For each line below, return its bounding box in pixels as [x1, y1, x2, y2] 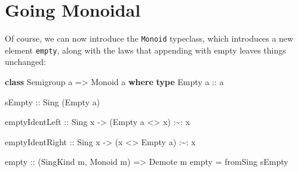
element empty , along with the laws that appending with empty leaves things [5, 43, 286, 56]
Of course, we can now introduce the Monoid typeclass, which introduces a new [5, 32, 294, 45]
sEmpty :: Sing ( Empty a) [5, 95, 100, 108]
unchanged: [5, 55, 46, 68]
